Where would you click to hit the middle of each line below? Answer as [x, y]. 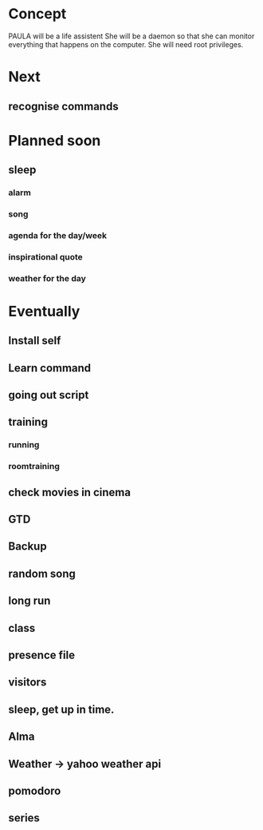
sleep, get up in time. [61, 709]
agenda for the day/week [58, 235]
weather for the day [47, 278]
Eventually [44, 311]
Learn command [50, 368]
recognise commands [63, 106]
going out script [49, 395]
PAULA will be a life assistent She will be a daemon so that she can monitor [131, 36]
